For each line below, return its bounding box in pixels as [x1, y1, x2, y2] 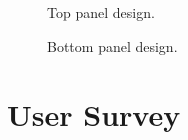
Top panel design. [47, 2, 155, 22]
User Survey [7, 94, 181, 135]
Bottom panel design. [47, 35, 178, 56]
